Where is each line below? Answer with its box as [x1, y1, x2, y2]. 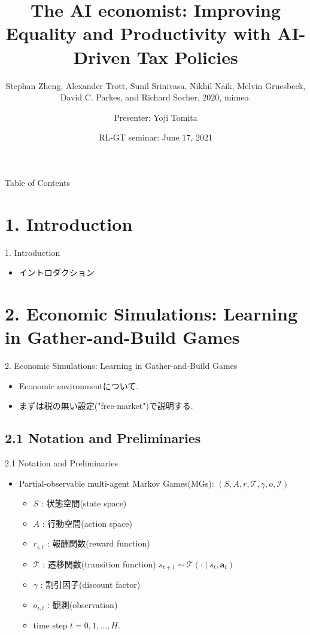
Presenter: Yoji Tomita [114, 111, 197, 123]
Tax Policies [136, 44, 238, 69]
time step [33, 619, 68, 631]
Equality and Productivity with [5, 21, 271, 45]
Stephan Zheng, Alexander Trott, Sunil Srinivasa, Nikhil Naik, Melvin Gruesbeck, [5, 79, 306, 91]
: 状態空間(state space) [41, 497, 127, 509]
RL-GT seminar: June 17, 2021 [99, 131, 212, 144]
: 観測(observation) [47, 598, 118, 610]
